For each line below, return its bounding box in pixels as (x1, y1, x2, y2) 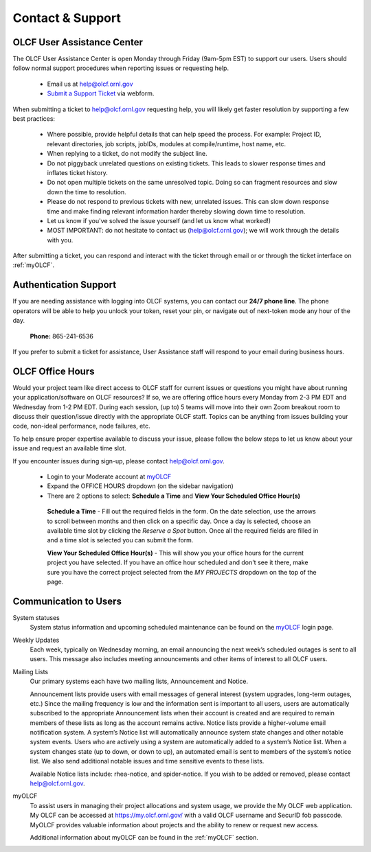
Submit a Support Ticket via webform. (47, 89, 155, 97)
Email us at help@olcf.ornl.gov (47, 80, 133, 88)
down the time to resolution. (47, 187, 126, 196)
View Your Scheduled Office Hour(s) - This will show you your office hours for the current (47, 549, 304, 557)
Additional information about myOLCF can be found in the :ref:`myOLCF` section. (30, 833, 259, 841)
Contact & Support (12, 10, 122, 25)
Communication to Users (12, 595, 122, 607)
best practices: (12, 115, 55, 123)
